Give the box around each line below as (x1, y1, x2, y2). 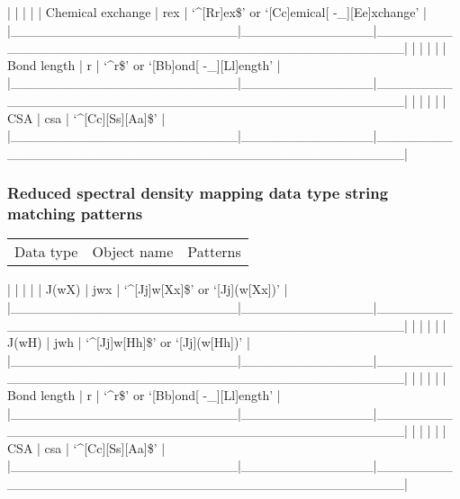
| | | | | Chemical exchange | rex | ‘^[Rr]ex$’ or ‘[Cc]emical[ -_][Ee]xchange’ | (7, 3, 427, 21)
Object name (92, 241, 174, 263)
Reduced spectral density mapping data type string (7, 182, 389, 204)
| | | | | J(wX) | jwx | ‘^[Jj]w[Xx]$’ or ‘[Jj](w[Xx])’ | (7, 280, 288, 299)
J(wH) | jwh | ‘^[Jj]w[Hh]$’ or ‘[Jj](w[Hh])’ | (7, 333, 250, 352)
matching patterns (7, 202, 143, 225)
